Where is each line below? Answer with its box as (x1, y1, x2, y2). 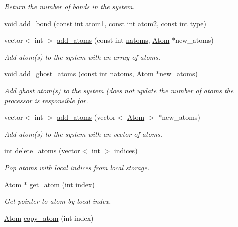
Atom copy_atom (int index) (4, 212, 94, 223)
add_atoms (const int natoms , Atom (57, 35, 170, 45)
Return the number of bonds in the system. (4, 1, 135, 11)
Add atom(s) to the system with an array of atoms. (4, 51, 161, 62)
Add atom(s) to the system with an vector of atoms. (4, 128, 163, 139)
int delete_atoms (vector (4, 145, 80, 156)
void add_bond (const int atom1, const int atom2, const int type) (4, 18, 206, 28)
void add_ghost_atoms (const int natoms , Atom (4, 68, 154, 79)
